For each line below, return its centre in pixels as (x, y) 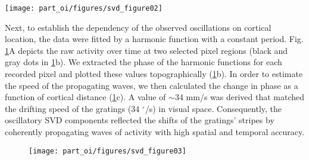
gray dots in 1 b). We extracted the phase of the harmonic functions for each (143, 62)
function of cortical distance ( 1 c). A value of (85, 97)
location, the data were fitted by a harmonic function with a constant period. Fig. (154, 39)
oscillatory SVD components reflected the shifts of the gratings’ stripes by (140, 120)
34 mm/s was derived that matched (240, 97)
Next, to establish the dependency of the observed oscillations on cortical (138, 27)
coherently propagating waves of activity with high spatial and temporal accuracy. (155, 132)
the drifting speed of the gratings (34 (72, 108)
